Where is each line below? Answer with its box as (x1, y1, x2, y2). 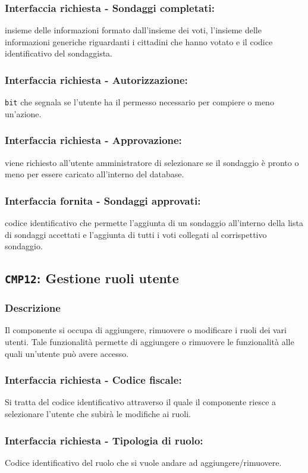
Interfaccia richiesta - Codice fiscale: (5, 372, 182, 387)
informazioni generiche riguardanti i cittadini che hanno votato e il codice (5, 35, 273, 48)
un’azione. (5, 107, 42, 120)
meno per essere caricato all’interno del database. (5, 168, 184, 180)
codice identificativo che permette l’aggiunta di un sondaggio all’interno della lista (5, 217, 303, 229)
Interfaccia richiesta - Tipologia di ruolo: (5, 433, 203, 447)
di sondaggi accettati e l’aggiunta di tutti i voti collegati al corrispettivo (5, 228, 267, 240)
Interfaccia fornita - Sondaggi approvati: (5, 193, 201, 208)
